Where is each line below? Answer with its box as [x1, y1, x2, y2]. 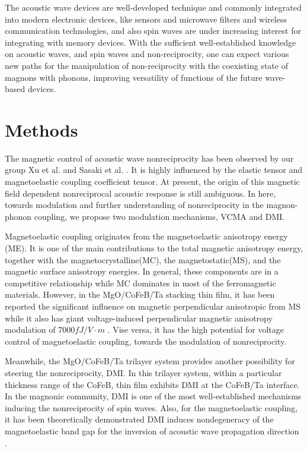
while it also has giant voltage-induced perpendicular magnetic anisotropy [5, 311, 273, 324]
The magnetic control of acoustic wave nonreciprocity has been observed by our [5, 152, 294, 164]
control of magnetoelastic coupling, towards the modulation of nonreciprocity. [5, 335, 287, 347]
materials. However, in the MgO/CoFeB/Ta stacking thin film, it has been [5, 288, 275, 301]
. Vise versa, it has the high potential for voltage [107, 323, 284, 336]
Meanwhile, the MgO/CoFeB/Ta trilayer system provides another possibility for [5, 355, 295, 367]
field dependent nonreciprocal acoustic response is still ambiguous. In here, [5, 187, 276, 199]
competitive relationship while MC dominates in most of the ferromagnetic [5, 276, 276, 289]
